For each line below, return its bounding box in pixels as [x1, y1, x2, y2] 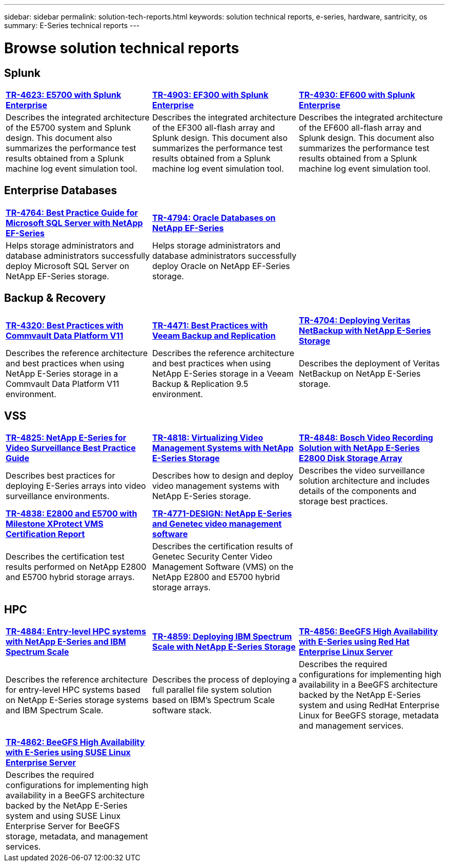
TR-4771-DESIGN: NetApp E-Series [152, 508, 292, 519]
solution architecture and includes [298, 476, 430, 486]
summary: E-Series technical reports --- [4, 21, 140, 30]
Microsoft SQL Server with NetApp [6, 217, 143, 228]
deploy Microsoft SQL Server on [6, 260, 130, 271]
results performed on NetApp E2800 [6, 562, 147, 572]
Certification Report [6, 529, 85, 540]
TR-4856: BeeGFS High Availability [298, 626, 438, 637]
